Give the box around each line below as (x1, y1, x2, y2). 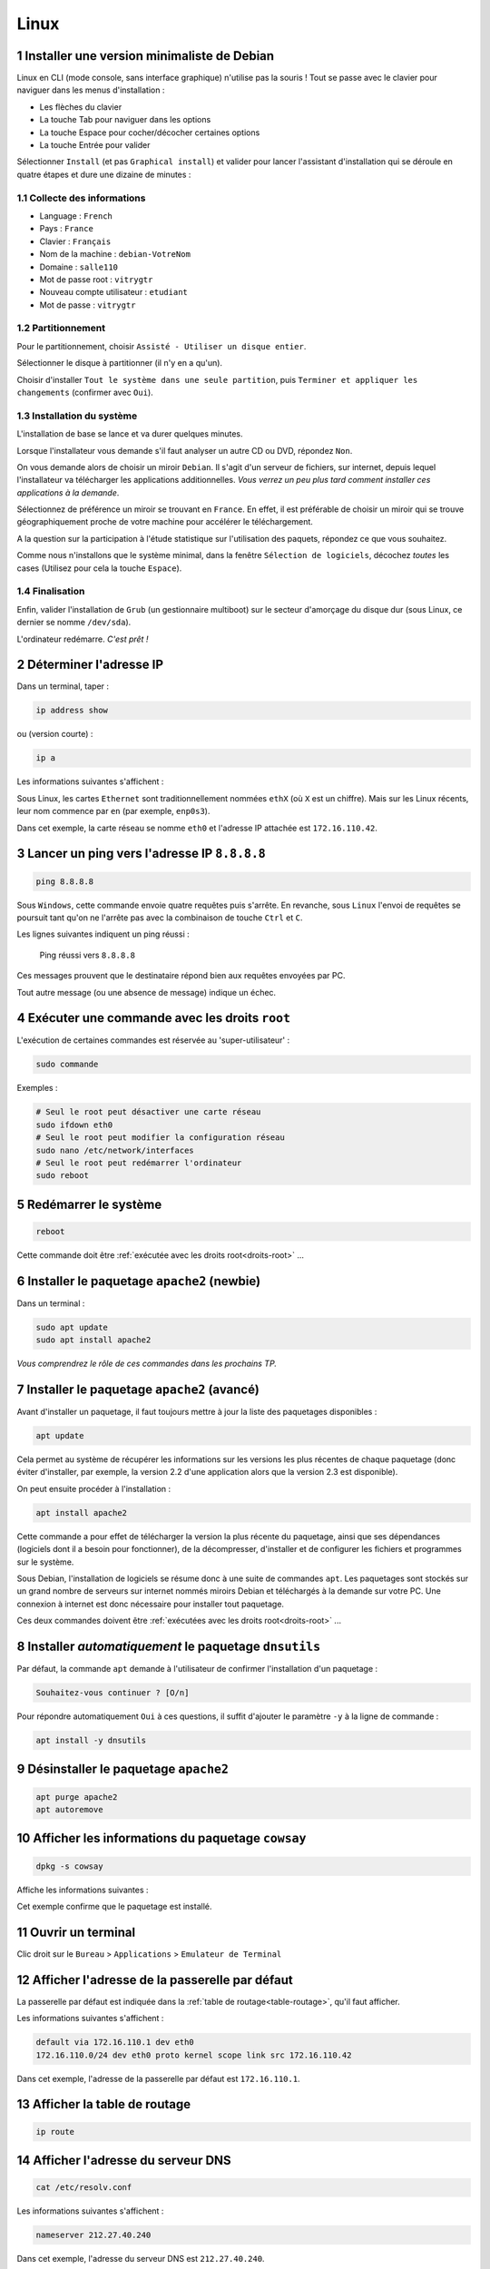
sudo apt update (35, 1321, 109, 1332)
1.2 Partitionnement (16, 322, 106, 335)
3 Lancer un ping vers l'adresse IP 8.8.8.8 (16, 846, 267, 861)
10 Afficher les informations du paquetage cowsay (16, 1831, 307, 1846)
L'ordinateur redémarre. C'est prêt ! (16, 634, 149, 644)
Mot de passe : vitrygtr (39, 300, 136, 310)
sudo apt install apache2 (35, 1335, 152, 1345)
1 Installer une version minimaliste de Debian (16, 48, 275, 64)
